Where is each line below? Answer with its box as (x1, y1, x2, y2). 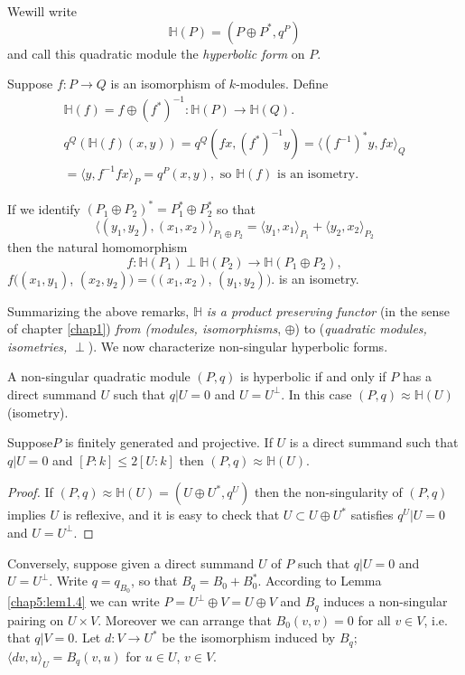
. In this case (281, 384, 352, 403)
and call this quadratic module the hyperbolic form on (7, 43, 305, 62)
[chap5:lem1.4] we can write (7, 592, 160, 611)
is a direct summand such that (289, 433, 459, 452)
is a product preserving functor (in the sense (206, 301, 451, 320)
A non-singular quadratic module (7, 367, 191, 386)
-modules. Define (236, 74, 329, 93)
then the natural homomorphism (7, 237, 188, 256)
